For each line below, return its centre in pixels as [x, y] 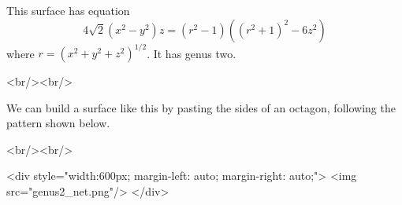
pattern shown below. [58, 123]
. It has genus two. [192, 53]
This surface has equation [68, 10]
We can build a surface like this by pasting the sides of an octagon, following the [201, 107]
